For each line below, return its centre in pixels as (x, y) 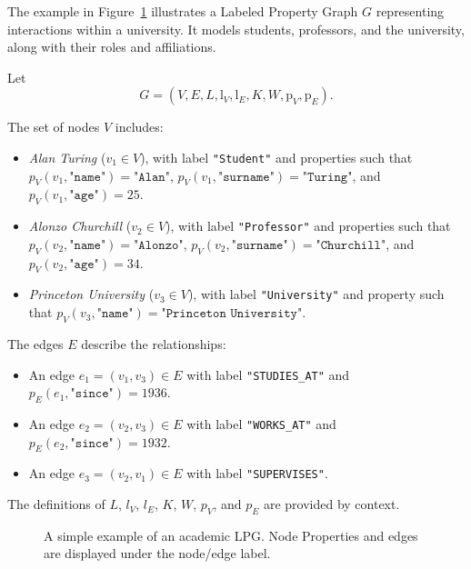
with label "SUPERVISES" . (257, 473)
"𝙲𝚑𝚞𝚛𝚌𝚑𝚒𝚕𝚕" (351, 245)
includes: (139, 127)
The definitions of (56, 504)
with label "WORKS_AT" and (261, 423)
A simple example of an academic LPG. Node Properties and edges (231, 535)
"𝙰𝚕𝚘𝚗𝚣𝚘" (159, 245)
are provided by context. (331, 504)
